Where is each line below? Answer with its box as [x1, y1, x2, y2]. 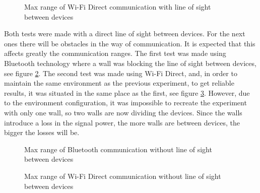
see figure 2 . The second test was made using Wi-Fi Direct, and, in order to [4, 68, 237, 78]
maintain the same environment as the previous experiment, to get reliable [4, 78, 234, 88]
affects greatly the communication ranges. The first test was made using [4, 48, 226, 58]
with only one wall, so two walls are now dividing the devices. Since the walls [4, 107, 242, 117]
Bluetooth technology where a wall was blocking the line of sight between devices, [4, 57, 256, 68]
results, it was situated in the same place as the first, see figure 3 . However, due [4, 87, 250, 98]
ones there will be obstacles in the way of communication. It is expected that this [4, 38, 255, 48]
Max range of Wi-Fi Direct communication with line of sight [24, 2, 211, 12]
